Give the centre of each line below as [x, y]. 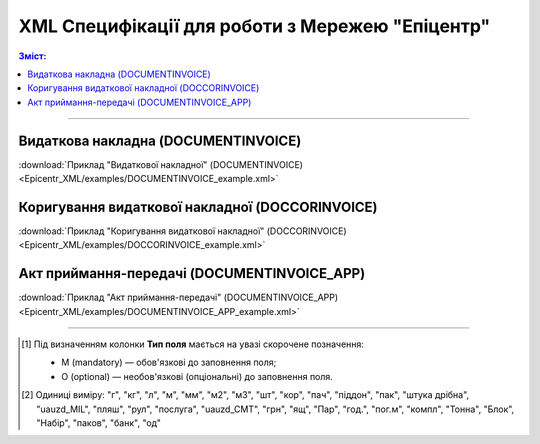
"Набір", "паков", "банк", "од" [99, 422]
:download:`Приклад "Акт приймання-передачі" [120, 297]
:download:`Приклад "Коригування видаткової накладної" [141, 231]
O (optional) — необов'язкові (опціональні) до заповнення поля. [197, 376]
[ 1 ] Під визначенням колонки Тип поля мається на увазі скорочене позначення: [193, 344]
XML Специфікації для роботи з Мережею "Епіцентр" [254, 26]
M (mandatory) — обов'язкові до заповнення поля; [169, 362]
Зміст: [32, 56]
